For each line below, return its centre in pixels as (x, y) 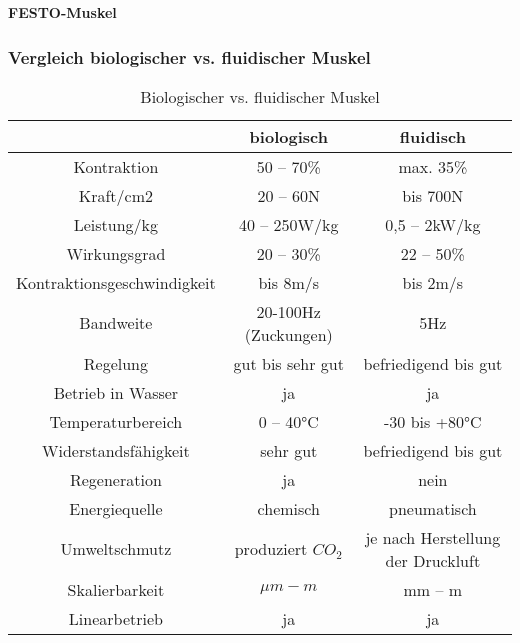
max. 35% (433, 166)
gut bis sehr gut (288, 363)
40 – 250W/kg (288, 224)
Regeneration (115, 479)
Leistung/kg (116, 224)
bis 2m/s (433, 282)
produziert (271, 549)
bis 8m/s (289, 282)
